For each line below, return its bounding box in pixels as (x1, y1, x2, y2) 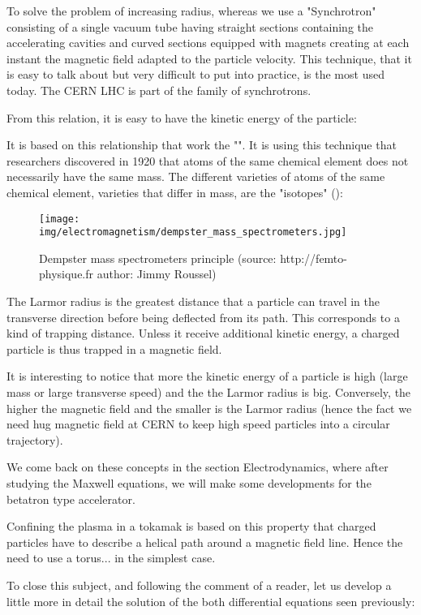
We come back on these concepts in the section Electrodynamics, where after (6, 458, 389, 475)
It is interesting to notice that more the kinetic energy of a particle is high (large (6, 368, 408, 385)
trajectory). (6, 431, 63, 448)
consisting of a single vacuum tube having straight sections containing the (6, 18, 374, 35)
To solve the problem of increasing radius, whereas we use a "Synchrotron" (6, 2, 376, 19)
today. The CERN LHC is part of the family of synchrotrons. (6, 81, 311, 98)
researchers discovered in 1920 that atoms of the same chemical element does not (6, 152, 409, 169)
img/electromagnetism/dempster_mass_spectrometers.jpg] (39, 226, 347, 239)
